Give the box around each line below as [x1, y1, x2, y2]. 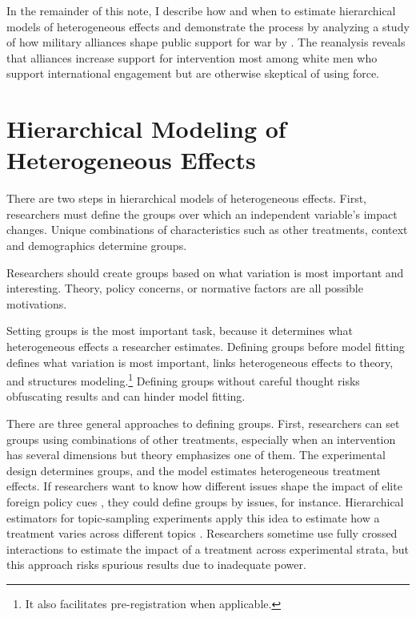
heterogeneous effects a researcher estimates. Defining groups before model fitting [6, 338, 405, 355]
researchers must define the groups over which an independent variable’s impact [6, 205, 398, 222]
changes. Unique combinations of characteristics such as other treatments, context [6, 221, 408, 238]
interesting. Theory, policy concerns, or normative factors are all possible [6, 280, 363, 296]
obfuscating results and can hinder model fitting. [6, 388, 246, 405]
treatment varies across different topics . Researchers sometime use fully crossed [6, 525, 398, 542]
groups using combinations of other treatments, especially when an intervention [6, 430, 396, 447]
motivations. [6, 295, 67, 312]
